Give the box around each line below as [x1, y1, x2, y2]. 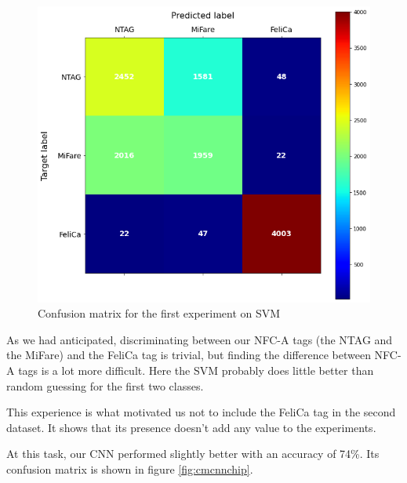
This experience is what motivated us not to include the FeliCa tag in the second [6, 404, 396, 420]
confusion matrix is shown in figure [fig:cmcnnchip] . [6, 460, 253, 477]
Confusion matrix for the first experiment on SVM [38, 305, 281, 321]
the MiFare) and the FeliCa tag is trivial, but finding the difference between [6, 347, 371, 363]
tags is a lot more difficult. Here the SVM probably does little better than [18, 361, 374, 378]
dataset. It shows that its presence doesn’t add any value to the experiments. [6, 419, 376, 435]
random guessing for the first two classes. [6, 377, 204, 394]
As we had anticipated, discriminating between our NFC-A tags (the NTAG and [6, 331, 393, 347]
